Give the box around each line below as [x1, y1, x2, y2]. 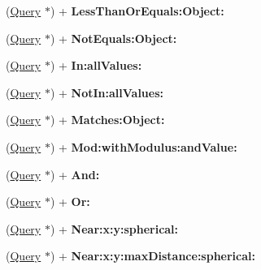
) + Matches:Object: [50, 111, 165, 128]
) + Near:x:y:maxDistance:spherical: [50, 247, 255, 264]
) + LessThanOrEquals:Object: [50, 2, 224, 19]
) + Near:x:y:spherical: [50, 220, 179, 237]
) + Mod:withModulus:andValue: [50, 138, 237, 155]
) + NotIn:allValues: [50, 84, 164, 101]
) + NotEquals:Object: [50, 29, 177, 46]
